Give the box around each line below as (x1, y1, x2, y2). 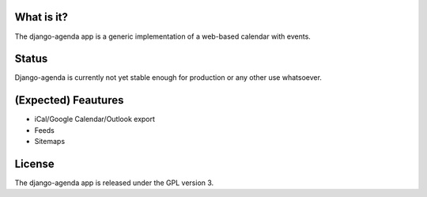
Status (14, 52, 48, 66)
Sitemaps (34, 137, 66, 146)
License (14, 157, 55, 170)
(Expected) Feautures (14, 93, 124, 107)
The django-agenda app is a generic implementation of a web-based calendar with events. (14, 32, 312, 41)
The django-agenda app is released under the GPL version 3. (14, 178, 214, 188)
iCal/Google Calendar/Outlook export (34, 115, 156, 124)
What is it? (14, 10, 69, 24)
